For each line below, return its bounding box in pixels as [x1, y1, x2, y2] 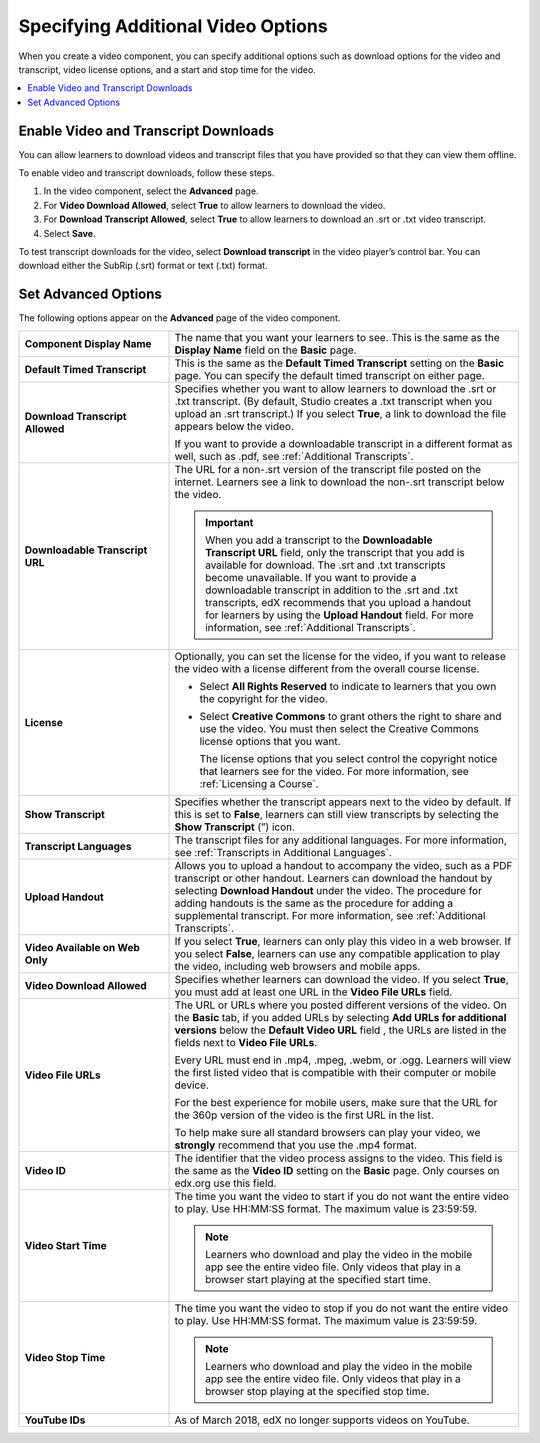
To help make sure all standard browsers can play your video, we [174, 1125, 481, 1139]
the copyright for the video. [199, 691, 329, 705]
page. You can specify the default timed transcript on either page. [174, 368, 485, 382]
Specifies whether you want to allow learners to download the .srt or [174, 381, 497, 395]
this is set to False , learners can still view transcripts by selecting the [174, 807, 499, 821]
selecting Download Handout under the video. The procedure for [174, 883, 482, 897]
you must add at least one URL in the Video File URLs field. [174, 985, 453, 999]
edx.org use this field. [174, 1176, 277, 1190]
